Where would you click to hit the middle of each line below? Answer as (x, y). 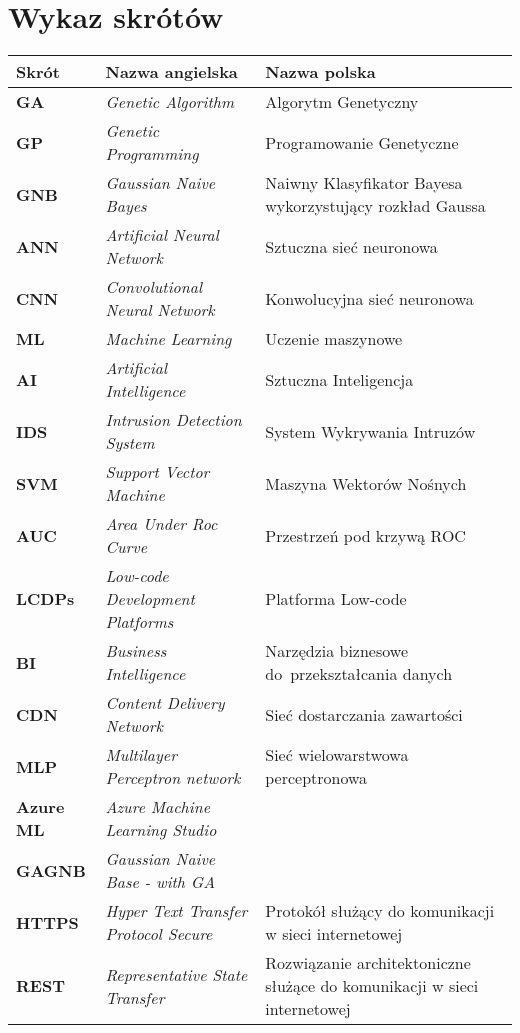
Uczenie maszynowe (334, 339)
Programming (152, 154)
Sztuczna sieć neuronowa (351, 246)
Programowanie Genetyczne (362, 142)
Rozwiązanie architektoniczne (368, 963)
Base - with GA (160, 882)
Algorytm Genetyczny (342, 102)
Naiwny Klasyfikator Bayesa (364, 183)
